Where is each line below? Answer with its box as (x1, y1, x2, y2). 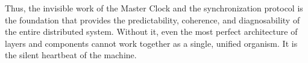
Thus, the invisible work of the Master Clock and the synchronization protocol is (5, 2, 303, 14)
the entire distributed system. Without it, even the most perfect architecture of (5, 25, 298, 38)
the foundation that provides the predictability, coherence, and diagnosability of (5, 13, 300, 26)
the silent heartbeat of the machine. (5, 49, 137, 61)
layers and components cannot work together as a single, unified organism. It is (5, 37, 298, 49)
